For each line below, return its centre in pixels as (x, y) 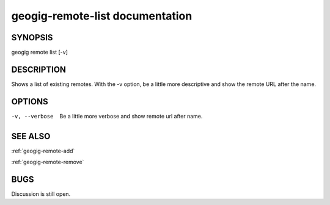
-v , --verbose (32, 116)
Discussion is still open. (41, 194)
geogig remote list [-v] (40, 52)
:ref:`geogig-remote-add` (43, 151)
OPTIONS (30, 102)
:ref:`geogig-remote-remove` (48, 162)
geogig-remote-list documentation (102, 16)
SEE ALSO (31, 136)
